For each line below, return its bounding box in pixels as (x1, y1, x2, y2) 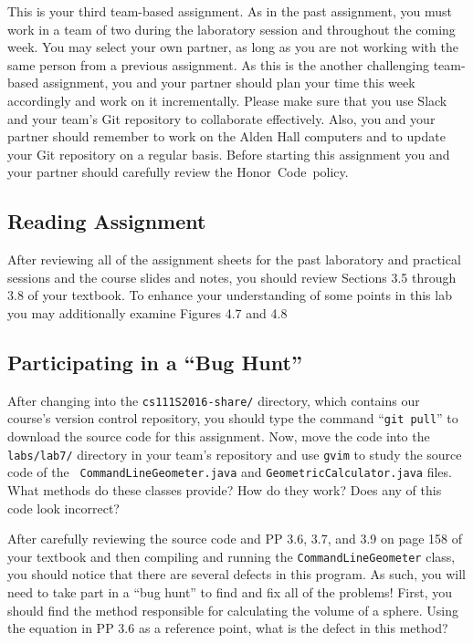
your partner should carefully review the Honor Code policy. (7, 162, 349, 181)
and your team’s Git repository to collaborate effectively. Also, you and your (7, 109, 436, 128)
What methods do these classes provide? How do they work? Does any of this (7, 480, 442, 499)
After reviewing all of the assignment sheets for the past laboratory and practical (7, 250, 461, 269)
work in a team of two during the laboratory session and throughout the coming (7, 19, 456, 38)
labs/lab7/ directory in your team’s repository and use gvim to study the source (7, 444, 462, 463)
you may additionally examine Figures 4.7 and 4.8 (7, 303, 288, 322)
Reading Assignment (7, 207, 206, 235)
